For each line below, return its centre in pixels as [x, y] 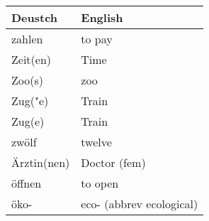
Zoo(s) [27, 80]
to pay [97, 39]
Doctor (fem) [113, 162]
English [102, 17]
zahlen [27, 39]
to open [100, 183]
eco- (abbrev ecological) [140, 204]
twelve [96, 142]
